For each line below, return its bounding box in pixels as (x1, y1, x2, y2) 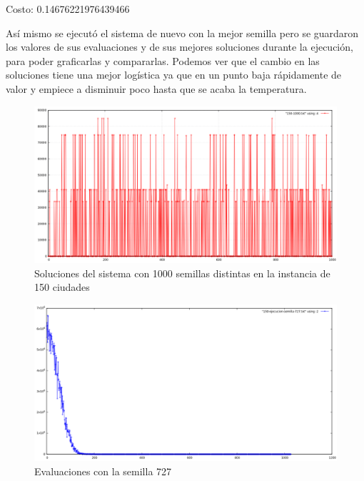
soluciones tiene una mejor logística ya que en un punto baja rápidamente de (6, 67, 342, 82)
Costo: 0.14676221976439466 (6, 1, 130, 16)
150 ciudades (34, 279, 90, 294)
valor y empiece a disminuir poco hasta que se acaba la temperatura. (6, 81, 307, 96)
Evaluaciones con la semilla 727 (34, 463, 172, 478)
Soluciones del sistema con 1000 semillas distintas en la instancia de (34, 265, 330, 280)
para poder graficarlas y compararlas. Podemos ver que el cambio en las (6, 53, 320, 68)
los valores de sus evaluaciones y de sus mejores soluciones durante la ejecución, (6, 39, 353, 54)
